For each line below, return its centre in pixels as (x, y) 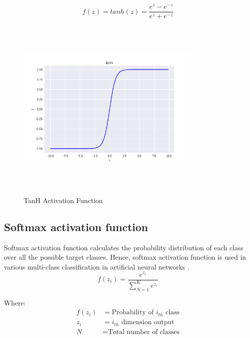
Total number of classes (144, 332)
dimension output (148, 322)
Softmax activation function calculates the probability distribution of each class (124, 247)
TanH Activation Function (63, 200)
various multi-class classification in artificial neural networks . (97, 266)
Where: (15, 302)
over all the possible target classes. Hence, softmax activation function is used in (125, 257)
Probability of (133, 313)
